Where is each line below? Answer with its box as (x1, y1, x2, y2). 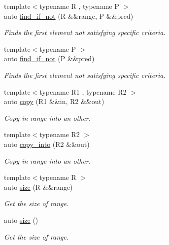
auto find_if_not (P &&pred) (4, 53, 95, 64)
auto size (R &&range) (4, 181, 73, 192)
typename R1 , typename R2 (39, 86, 127, 97)
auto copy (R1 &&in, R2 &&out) (4, 96, 104, 106)
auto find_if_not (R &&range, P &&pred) (4, 10, 134, 21)
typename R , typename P (39, 1, 119, 11)
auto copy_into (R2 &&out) (4, 139, 90, 149)
